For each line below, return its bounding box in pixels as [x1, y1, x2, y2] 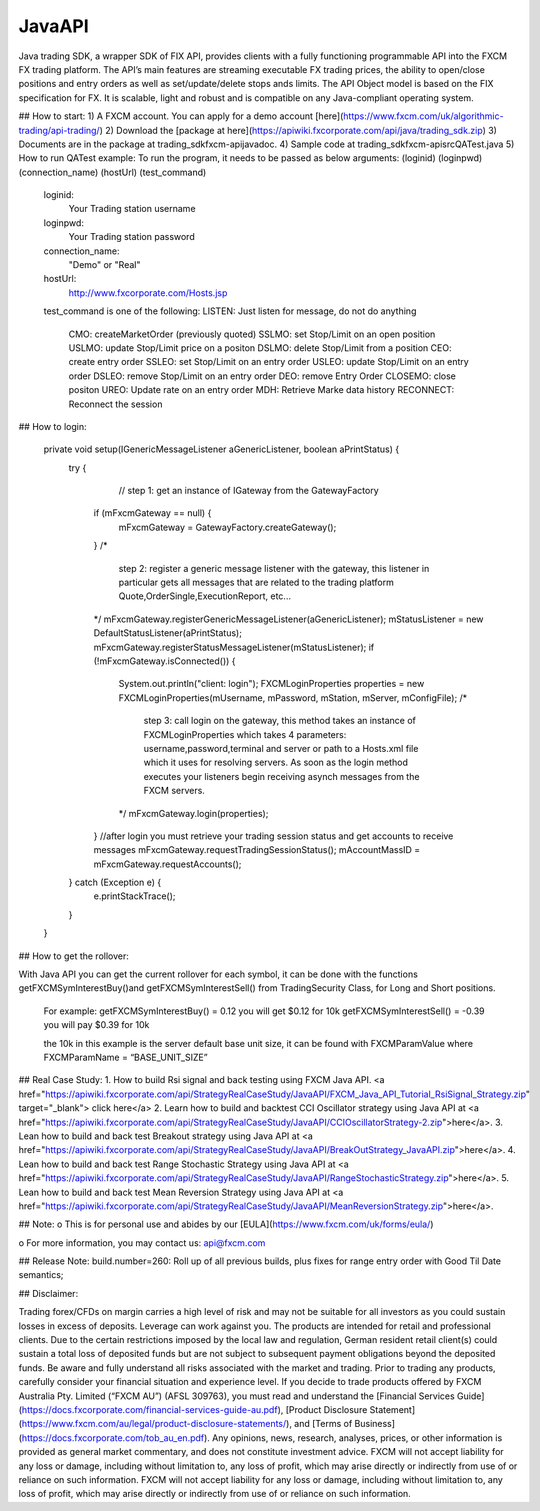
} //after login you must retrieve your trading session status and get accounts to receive [93, 830, 454, 842]
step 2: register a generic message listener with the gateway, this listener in [118, 562, 430, 574]
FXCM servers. [143, 785, 205, 797]
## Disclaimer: [18, 1287, 79, 1299]
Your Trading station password [68, 231, 195, 243]
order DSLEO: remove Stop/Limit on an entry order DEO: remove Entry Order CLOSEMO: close [68, 370, 457, 382]
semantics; [18, 1269, 64, 1281]
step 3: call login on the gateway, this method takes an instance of [143, 715, 417, 727]
